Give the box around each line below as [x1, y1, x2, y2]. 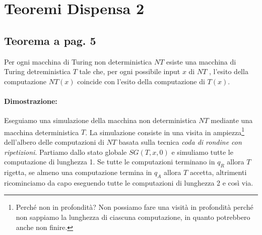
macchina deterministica [4, 127, 79, 137]
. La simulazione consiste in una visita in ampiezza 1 [85, 125, 244, 137]
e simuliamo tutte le [171, 146, 233, 157]
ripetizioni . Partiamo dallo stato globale [4, 146, 127, 157]
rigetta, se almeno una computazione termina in [4, 166, 152, 177]
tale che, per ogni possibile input [79, 66, 180, 77]
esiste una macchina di [166, 56, 236, 67]
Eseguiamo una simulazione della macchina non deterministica [4, 115, 196, 126]
